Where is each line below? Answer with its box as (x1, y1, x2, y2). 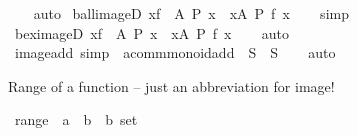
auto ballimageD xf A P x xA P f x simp (33, 3, 349, 23)
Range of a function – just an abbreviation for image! (8, 75, 335, 96)
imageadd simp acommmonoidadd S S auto (14, 42, 336, 63)
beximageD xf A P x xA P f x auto (14, 22, 290, 43)
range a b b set (14, 109, 138, 130)
